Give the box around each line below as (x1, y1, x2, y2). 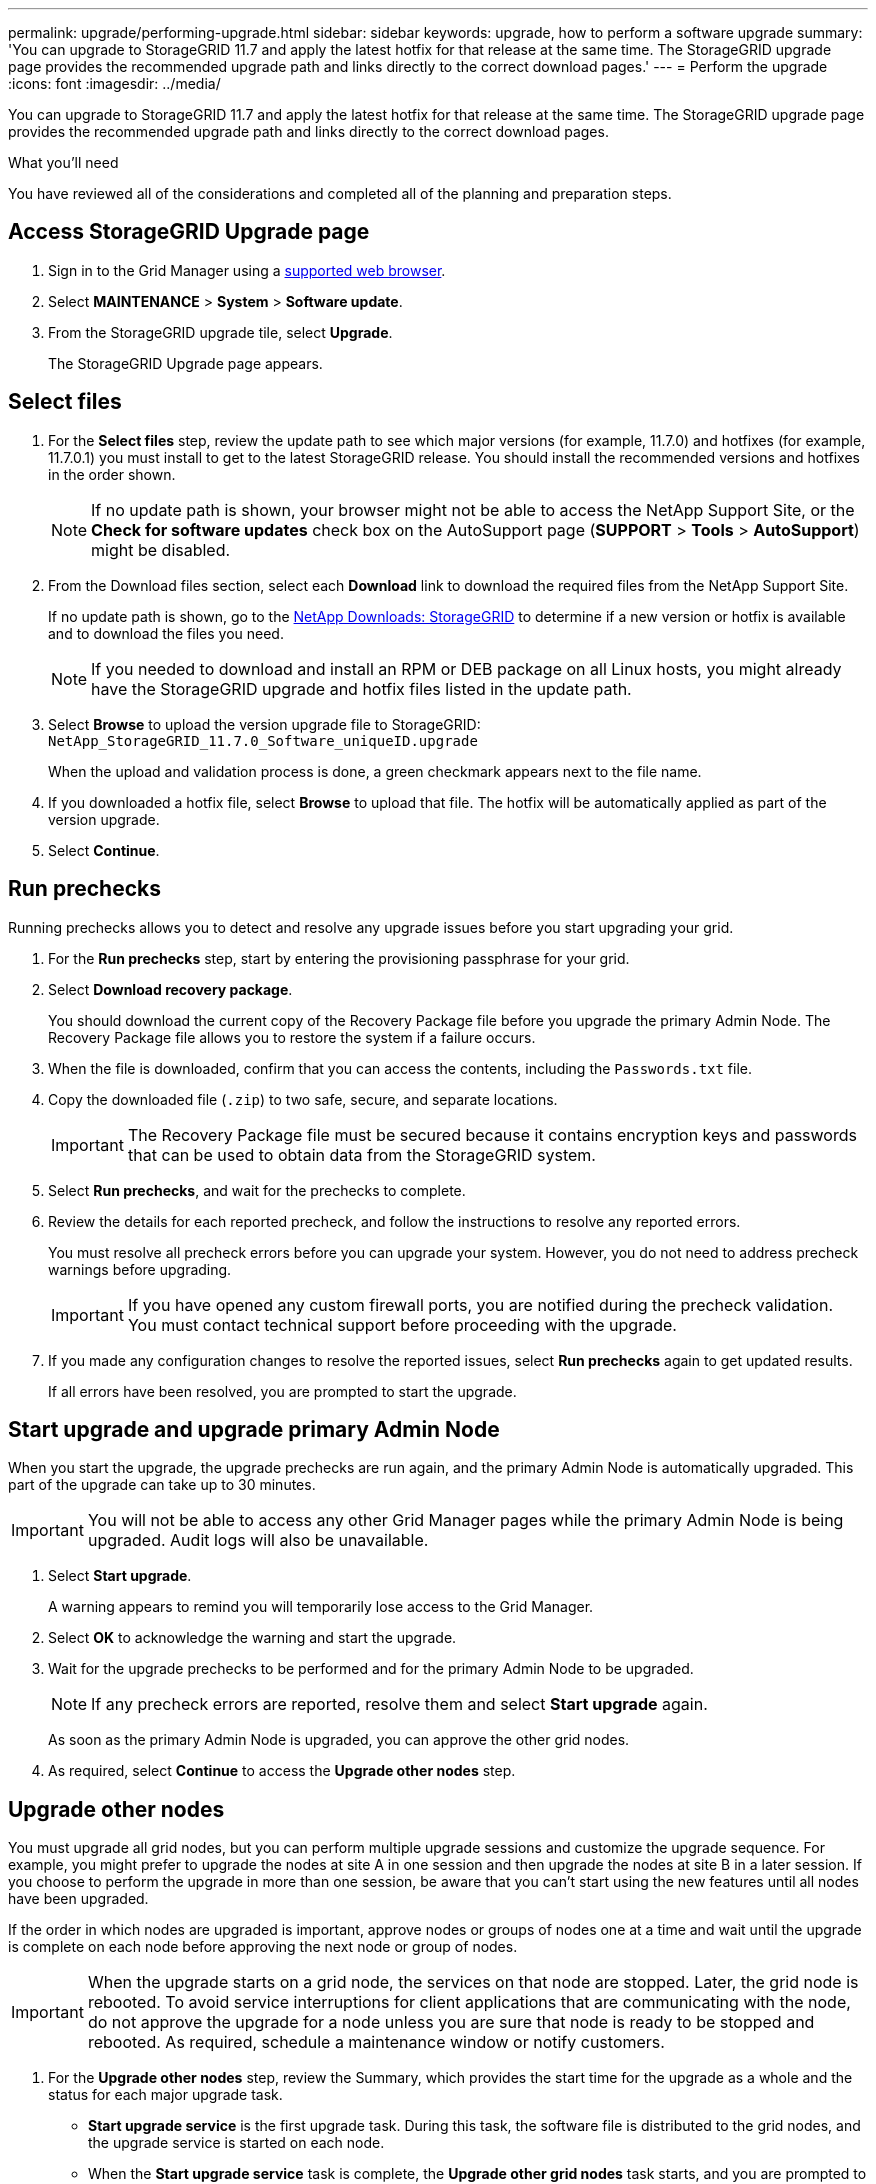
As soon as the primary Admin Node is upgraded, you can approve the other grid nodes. (48, 1731, 630, 1749)
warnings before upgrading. (48, 1260, 232, 1278)
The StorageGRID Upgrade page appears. (48, 354, 323, 372)
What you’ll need (8, 154, 119, 171)
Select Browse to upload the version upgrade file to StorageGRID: (48, 715, 481, 733)
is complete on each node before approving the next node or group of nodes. (8, 1938, 518, 1956)
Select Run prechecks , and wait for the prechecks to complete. (48, 1181, 466, 1199)
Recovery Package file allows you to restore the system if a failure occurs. (48, 1028, 536, 1046)
